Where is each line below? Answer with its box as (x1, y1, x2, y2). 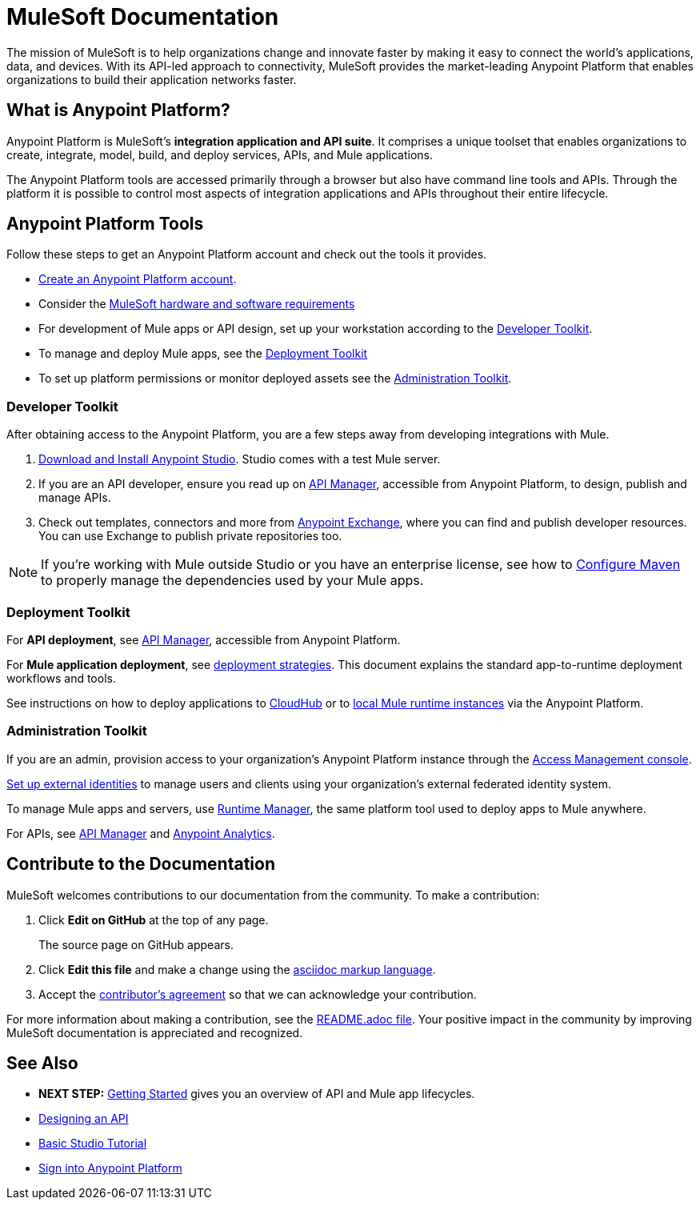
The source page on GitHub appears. (38, 937, 234, 952)
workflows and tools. (6, 671, 116, 685)
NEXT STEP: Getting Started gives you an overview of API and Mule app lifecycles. (38, 1087, 475, 1101)
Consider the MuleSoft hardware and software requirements (38, 297, 355, 311)
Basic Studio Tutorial (38, 1136, 147, 1151)
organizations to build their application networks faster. (6, 72, 297, 86)
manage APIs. (38, 491, 111, 505)
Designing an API (38, 1112, 129, 1126)
